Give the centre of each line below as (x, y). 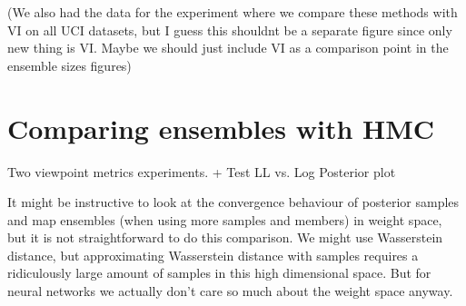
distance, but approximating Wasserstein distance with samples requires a (213, 255)
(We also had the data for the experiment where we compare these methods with (233, 12)
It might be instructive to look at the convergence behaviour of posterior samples (233, 202)
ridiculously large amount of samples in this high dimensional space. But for (219, 273)
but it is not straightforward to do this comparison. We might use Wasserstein (225, 237)
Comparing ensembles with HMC (221, 128)
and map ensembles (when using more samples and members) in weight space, (225, 219)
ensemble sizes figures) (69, 65)
